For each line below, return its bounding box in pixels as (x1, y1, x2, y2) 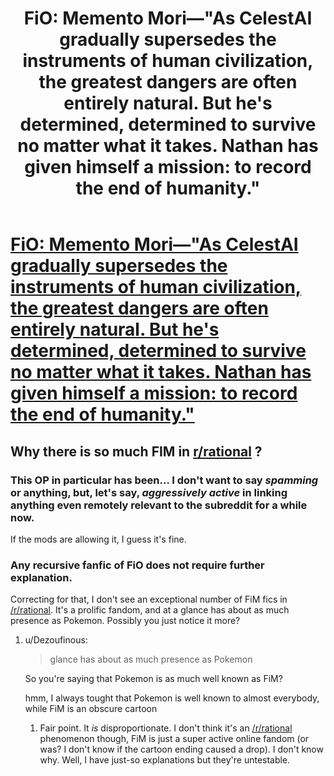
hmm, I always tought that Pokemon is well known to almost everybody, (24, 692, 320, 704)
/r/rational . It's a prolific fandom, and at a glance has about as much (10, 604, 290, 616)
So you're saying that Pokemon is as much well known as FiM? (24, 673, 283, 685)
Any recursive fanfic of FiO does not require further (10, 558, 265, 572)
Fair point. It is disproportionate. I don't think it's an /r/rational (39, 722, 293, 734)
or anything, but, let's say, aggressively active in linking (10, 485, 288, 499)
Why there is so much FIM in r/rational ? (10, 443, 263, 460)
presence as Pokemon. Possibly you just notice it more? (10, 615, 241, 627)
